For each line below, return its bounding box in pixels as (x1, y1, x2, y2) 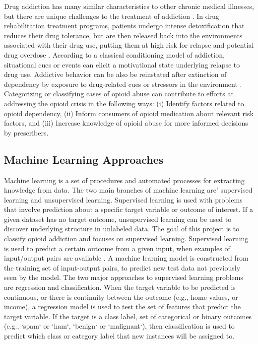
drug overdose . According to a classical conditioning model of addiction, (4, 49, 225, 60)
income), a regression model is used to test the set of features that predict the (4, 301, 241, 312)
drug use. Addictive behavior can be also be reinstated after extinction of (4, 69, 227, 79)
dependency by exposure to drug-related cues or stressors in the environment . (4, 78, 242, 89)
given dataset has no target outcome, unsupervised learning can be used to (4, 213, 232, 224)
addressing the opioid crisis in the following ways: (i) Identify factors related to (4, 98, 244, 108)
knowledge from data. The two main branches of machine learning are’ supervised (4, 185, 253, 195)
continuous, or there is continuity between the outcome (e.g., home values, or (4, 291, 238, 302)
